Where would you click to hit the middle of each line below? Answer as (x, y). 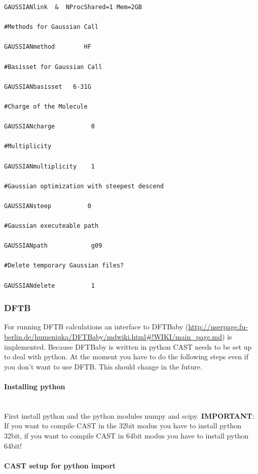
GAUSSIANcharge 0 (49, 127)
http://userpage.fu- (218, 327)
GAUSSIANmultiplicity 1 (49, 166)
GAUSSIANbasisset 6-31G (48, 87)
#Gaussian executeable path (51, 226)
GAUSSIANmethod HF (48, 47)
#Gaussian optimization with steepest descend (84, 186)
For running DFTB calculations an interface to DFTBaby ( (96, 327)
